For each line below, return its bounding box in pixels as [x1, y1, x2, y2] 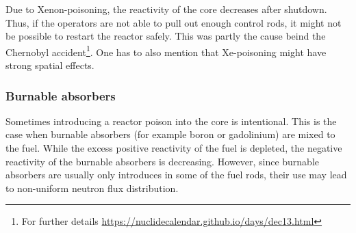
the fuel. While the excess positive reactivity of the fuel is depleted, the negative [5, 141, 342, 155]
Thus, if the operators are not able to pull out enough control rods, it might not [5, 15, 342, 29]
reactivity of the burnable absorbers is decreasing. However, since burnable [5, 154, 319, 168]
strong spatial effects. [5, 58, 94, 72]
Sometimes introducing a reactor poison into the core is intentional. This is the [5, 113, 337, 128]
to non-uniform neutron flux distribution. [5, 180, 179, 195]
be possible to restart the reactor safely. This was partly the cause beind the [5, 29, 326, 43]
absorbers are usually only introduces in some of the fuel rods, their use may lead [5, 167, 347, 182]
